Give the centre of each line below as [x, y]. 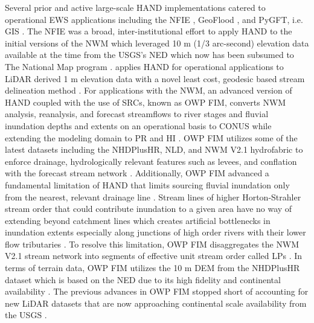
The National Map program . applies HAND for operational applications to [144, 66]
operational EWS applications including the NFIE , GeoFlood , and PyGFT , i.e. [154, 19]
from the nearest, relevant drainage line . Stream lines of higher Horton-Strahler [153, 197]
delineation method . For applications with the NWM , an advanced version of [149, 90]
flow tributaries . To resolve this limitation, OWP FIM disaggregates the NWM [152, 244]
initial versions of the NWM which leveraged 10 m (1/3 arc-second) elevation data [157, 43]
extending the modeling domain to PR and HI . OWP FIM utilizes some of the [151, 137]
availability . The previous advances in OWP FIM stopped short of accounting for [157, 291]
